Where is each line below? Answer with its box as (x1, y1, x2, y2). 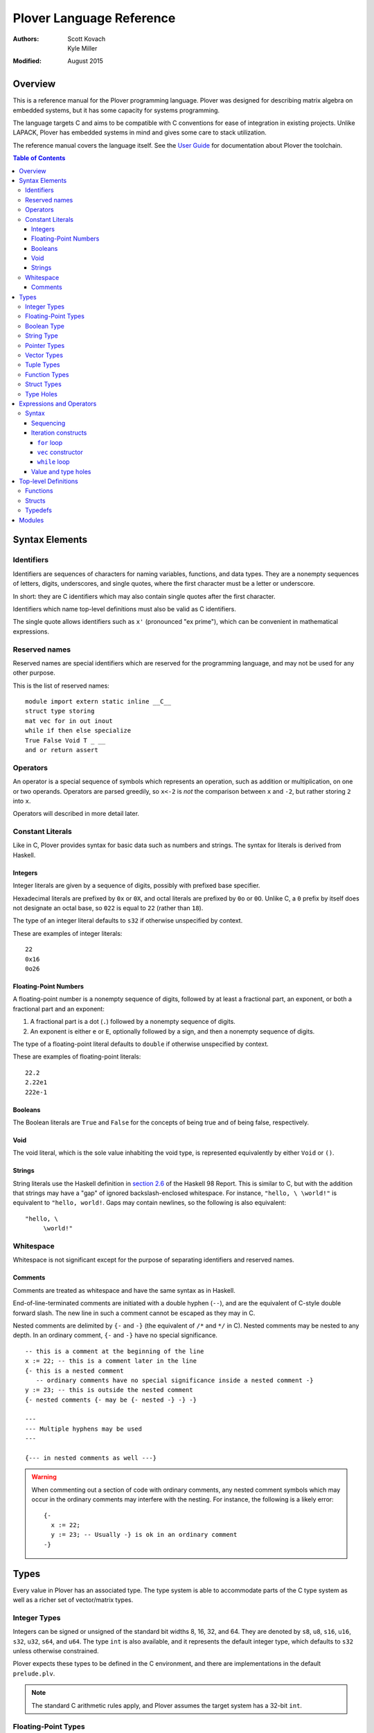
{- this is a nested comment (25, 1366, 124, 1375)
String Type (25, 331, 58, 340)
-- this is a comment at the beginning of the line (25, 1347, 204, 1355)
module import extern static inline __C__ (25, 697, 172, 706)
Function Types (25, 370, 69, 378)
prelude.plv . (12, 1669, 55, 1678)
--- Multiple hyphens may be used (25, 1425, 142, 1433)
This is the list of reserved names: (12, 681, 110, 690)
